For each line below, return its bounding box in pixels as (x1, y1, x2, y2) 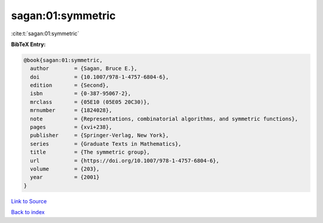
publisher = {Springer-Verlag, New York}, (30, 132, 169, 139)
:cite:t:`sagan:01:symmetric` (11, 30, 80, 37)
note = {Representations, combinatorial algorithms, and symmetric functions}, (30, 115, 298, 122)
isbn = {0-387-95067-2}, (30, 90, 132, 97)
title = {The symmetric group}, (30, 149, 150, 155)
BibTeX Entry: (11, 41, 46, 48)
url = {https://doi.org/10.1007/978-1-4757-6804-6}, (30, 157, 220, 164)
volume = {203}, (30, 166, 100, 172)
